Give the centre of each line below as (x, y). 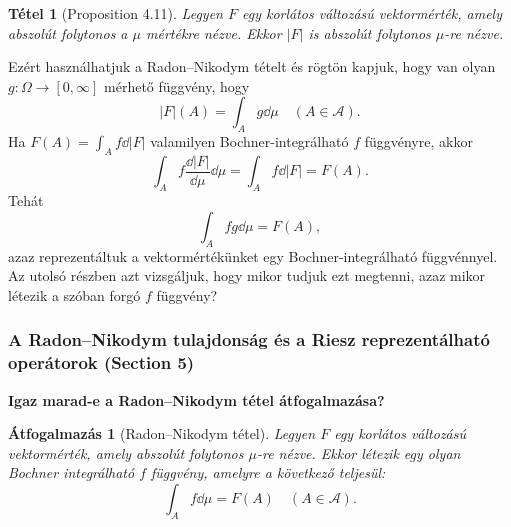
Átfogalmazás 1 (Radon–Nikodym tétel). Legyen (162, 433)
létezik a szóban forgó (74, 294)
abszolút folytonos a (68, 32)
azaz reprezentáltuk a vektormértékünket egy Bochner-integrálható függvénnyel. (253, 255)
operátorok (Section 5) (101, 362)
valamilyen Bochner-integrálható (249, 141)
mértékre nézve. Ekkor (213, 32)
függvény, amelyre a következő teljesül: (268, 472)
